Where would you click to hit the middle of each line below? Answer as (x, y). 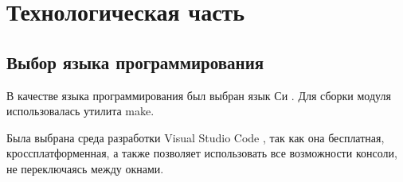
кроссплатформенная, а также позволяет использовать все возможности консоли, (202, 153)
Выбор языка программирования (135, 62)
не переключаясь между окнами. (85, 168)
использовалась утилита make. (80, 111)
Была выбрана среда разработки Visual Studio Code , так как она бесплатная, (196, 137)
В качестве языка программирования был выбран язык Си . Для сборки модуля (199, 95)
